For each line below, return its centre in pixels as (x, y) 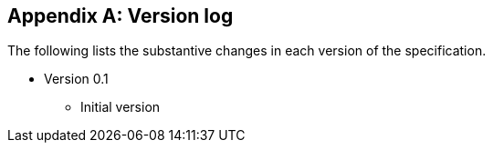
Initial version (121, 107)
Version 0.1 (76, 79)
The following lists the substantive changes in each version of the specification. (247, 51)
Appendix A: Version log (121, 16)
